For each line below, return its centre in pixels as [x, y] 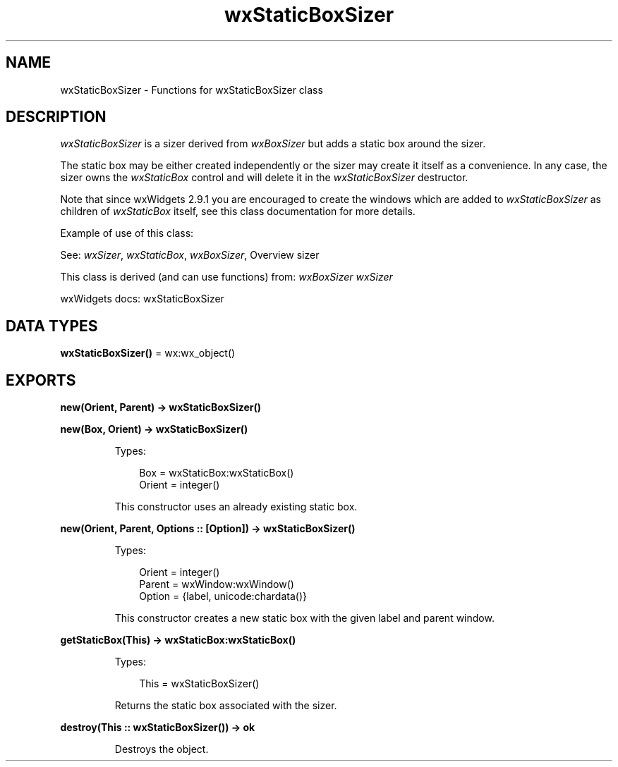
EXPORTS [41, 380]
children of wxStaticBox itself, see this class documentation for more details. [238, 211]
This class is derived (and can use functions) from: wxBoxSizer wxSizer [226, 277]
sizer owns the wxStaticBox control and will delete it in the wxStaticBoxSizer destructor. [264, 178]
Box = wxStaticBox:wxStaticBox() [217, 473]
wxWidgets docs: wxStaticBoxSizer [142, 299]
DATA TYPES [52, 326]
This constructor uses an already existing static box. [236, 507]
